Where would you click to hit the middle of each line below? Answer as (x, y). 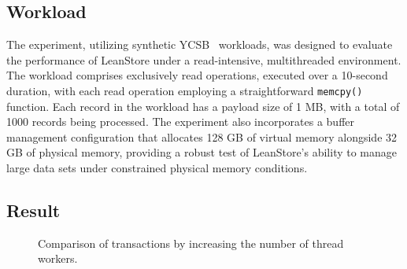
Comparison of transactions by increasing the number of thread (191, 243)
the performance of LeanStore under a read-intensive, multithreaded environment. (204, 59)
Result (33, 210)
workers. (58, 258)
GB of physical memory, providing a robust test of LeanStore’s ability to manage (202, 152)
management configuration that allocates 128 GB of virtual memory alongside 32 (202, 136)
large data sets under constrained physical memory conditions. (157, 168)
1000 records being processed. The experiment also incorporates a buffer (181, 122)
